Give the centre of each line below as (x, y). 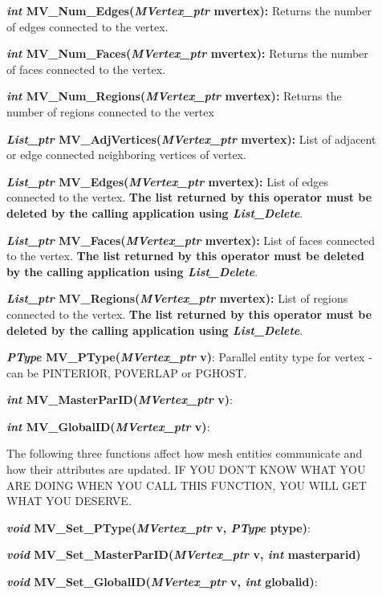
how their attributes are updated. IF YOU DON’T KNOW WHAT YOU (186, 469)
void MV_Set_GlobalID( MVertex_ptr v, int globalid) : (162, 582)
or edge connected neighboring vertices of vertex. (126, 155)
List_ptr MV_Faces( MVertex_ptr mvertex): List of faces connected (191, 240)
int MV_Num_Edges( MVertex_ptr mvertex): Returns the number (189, 10)
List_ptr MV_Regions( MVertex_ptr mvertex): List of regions (177, 298)
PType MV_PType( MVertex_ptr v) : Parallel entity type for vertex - (189, 357)
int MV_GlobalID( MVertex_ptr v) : (108, 426)
